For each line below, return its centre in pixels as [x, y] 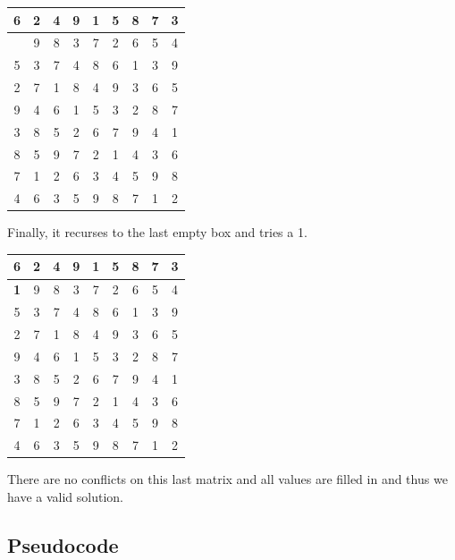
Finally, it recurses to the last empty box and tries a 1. [157, 232]
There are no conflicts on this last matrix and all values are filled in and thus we [227, 479]
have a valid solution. [65, 496]
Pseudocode [63, 544]
